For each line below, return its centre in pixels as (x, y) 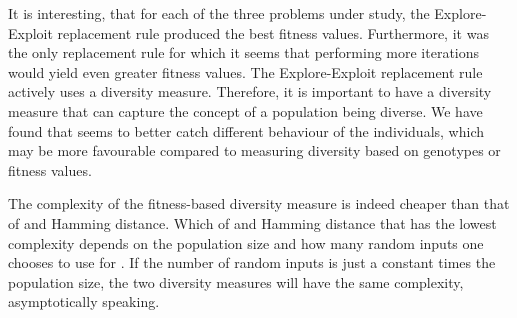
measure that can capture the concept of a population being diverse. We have (245, 110)
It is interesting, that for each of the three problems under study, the (219, 13)
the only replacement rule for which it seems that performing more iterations (244, 52)
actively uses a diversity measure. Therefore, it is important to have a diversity (250, 91)
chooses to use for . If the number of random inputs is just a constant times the (252, 262)
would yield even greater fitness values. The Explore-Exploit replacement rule (245, 71)
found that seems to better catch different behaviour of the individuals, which (246, 130)
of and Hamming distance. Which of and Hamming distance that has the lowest (252, 222)
